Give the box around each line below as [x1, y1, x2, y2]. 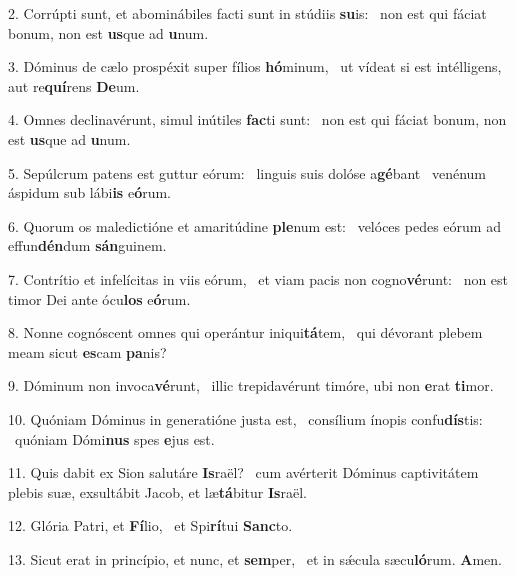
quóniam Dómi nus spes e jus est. [14, 428, 215, 449]
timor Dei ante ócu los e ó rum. [8, 288, 191, 309]
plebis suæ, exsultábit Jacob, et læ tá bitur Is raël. [8, 481, 307, 502]
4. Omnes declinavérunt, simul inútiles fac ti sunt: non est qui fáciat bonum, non [8, 109, 507, 130]
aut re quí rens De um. [8, 75, 140, 96]
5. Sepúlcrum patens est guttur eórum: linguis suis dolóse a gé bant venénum [8, 162, 487, 183]
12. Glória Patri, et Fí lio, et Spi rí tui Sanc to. [8, 515, 293, 536]
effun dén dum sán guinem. [8, 235, 167, 256]
